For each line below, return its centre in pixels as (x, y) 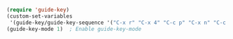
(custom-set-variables (40, 16)
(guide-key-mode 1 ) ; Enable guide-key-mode (74, 29)
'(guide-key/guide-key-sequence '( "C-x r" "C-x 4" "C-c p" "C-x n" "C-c (118, 23)
